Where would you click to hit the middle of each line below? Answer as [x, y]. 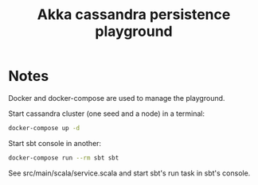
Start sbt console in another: [55, 143]
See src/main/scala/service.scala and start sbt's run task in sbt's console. [129, 173]
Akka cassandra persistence [134, 15]
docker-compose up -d [44, 128]
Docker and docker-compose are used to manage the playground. [117, 98]
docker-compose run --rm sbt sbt [64, 158]
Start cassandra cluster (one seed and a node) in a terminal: [107, 114]
